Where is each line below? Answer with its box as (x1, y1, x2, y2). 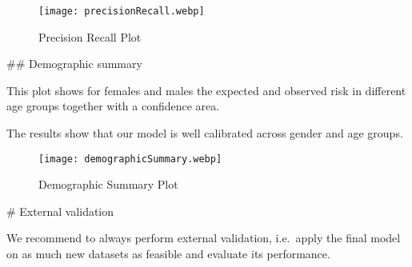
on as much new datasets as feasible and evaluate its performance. (6, 245, 330, 262)
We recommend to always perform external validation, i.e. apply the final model (6, 229, 401, 246)
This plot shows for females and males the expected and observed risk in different (6, 82, 406, 98)
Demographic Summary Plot (38, 176, 178, 193)
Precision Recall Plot (38, 28, 142, 45)
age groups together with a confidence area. (6, 98, 220, 114)
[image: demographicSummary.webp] (38, 153, 222, 165)
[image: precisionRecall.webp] (38, 6, 205, 17)
